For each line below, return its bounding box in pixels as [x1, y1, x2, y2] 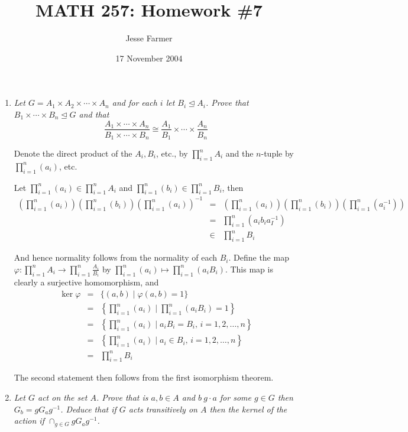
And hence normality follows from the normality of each [14, 251, 217, 264]
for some [219, 391, 251, 403]
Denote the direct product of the [14, 147, 132, 160]
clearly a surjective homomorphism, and [14, 276, 159, 288]
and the [225, 147, 254, 160]
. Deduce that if [60, 402, 116, 415]
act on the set [37, 391, 88, 403]
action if [14, 414, 44, 427]
